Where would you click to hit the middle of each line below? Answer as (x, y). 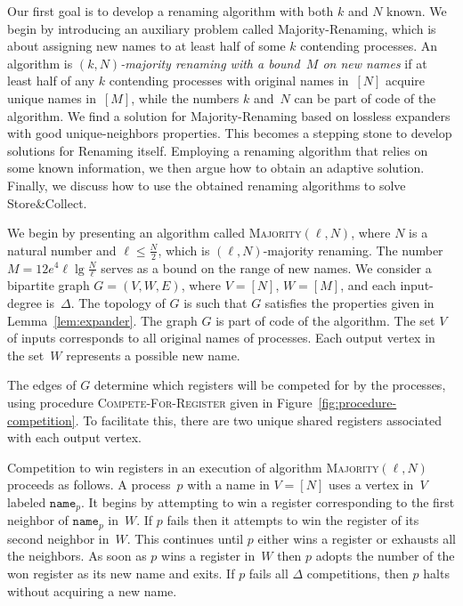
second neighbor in (58, 538)
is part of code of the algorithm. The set (325, 320)
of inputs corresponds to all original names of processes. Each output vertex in (221, 338)
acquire (405, 81)
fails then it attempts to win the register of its (293, 520)
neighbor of (38, 520)
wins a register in (208, 556)
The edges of (42, 385)
